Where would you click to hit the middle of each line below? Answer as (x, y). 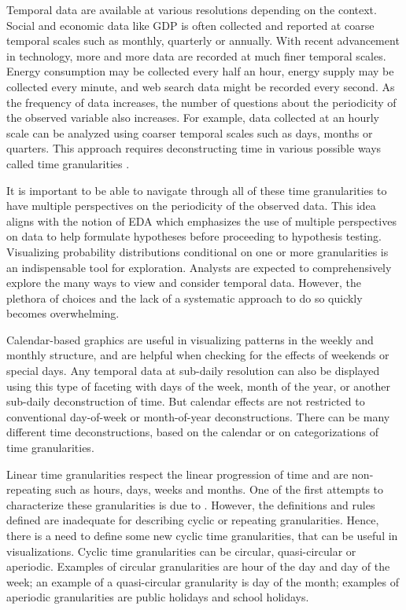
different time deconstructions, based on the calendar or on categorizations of (192, 432)
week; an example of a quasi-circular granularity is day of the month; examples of (203, 581)
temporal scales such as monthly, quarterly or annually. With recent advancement (203, 40)
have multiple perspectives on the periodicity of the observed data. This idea (191, 206)
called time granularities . (68, 163)
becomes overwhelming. (63, 313)
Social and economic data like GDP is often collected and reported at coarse (190, 25)
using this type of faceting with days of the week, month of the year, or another (199, 386)
